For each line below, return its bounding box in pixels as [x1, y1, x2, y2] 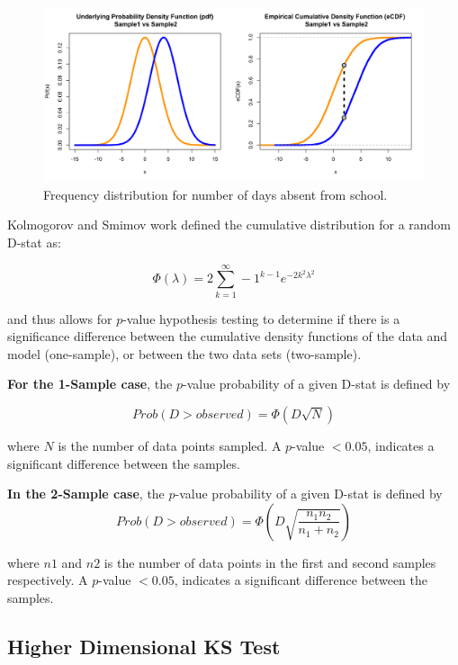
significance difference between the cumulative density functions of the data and [7, 327, 448, 346]
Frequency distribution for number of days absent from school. [43, 184, 388, 203]
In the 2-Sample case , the [7, 484, 165, 503]
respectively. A [7, 571, 88, 589]
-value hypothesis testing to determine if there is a [122, 309, 400, 328]
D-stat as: [7, 232, 61, 251]
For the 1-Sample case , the [7, 374, 173, 393]
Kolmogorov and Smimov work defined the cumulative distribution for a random [7, 215, 452, 234]
